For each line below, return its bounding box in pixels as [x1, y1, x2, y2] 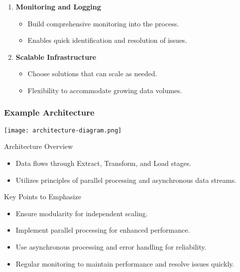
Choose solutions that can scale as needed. [27, 68, 157, 79]
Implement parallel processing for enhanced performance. [15, 225, 190, 235]
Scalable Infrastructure [15, 51, 97, 62]
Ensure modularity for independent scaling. [15, 208, 148, 218]
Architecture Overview [4, 141, 73, 151]
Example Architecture [4, 106, 95, 119]
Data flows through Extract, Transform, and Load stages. [15, 158, 192, 168]
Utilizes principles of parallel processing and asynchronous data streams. [15, 174, 237, 185]
